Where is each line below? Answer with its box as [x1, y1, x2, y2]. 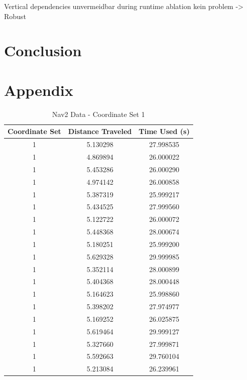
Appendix [4, 79, 73, 100]
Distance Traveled [68, 126, 132, 137]
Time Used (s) [138, 126, 190, 137]
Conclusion [4, 40, 82, 61]
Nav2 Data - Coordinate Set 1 [52, 108, 145, 119]
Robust [4, 11, 26, 21]
